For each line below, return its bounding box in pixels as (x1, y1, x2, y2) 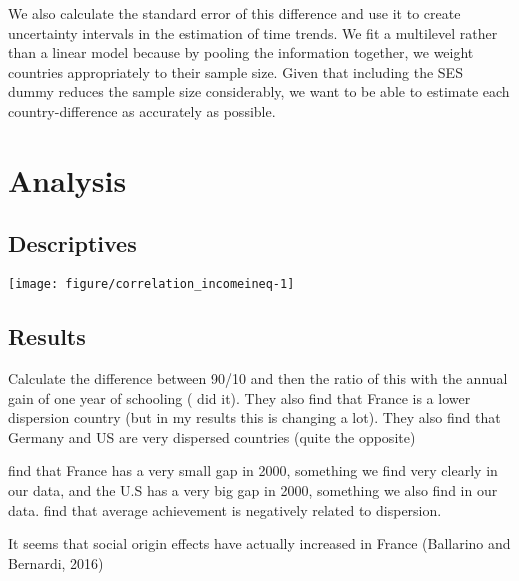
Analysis (8, 159, 127, 200)
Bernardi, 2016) (8, 552, 104, 573)
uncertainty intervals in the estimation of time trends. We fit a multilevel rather (8, 22, 498, 43)
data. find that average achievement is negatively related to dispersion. (8, 499, 442, 520)
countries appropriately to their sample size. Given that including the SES (8, 61, 463, 82)
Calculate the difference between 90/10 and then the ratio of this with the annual (8, 368, 508, 388)
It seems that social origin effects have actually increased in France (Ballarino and (8, 533, 511, 554)
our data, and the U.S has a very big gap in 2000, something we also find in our (8, 479, 498, 500)
